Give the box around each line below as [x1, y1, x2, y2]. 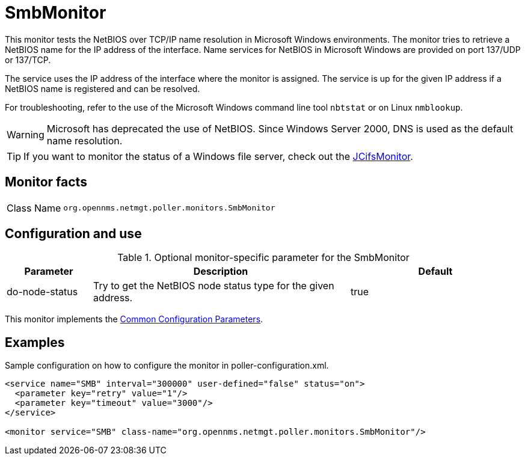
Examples [5, 334, 65, 350]
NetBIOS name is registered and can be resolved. [5, 83, 200, 94]
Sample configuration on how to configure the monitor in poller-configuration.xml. [5, 360, 329, 371]
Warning [7, 128, 45, 141]
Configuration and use [5, 226, 142, 242]
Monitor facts [5, 174, 87, 190]
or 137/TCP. [5, 54, 51, 65]
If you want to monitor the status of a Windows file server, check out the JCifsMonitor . [23, 150, 413, 162]
